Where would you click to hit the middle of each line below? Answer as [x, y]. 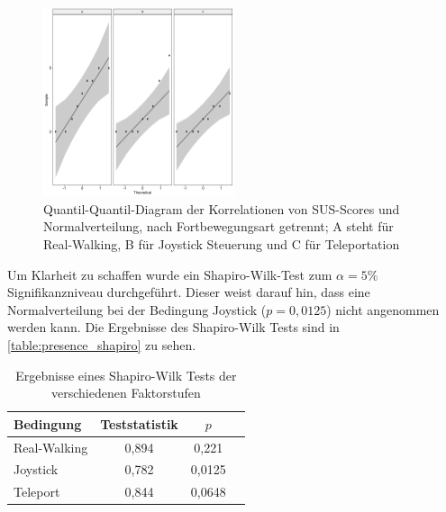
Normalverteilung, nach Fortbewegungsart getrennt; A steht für [218, 226]
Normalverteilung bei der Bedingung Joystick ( [137, 309]
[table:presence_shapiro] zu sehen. [102, 345]
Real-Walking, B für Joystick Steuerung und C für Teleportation [222, 244]
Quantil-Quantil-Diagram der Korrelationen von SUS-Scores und [222, 208]
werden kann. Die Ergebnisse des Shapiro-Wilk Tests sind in [173, 327]
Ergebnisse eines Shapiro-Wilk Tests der [126, 375]
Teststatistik [139, 423]
